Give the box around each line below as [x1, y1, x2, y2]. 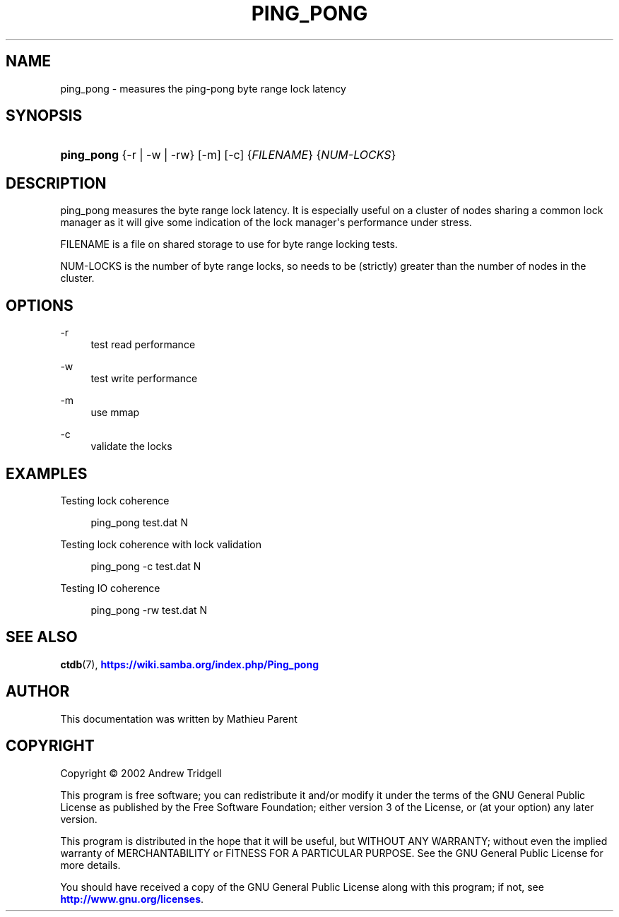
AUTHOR [6, 682, 70, 701]
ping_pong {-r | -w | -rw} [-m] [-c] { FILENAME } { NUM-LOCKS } [60, 148, 396, 162]
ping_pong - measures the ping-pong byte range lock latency [60, 82, 346, 95]
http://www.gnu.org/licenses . [60, 892, 204, 905]
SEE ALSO [6, 628, 78, 646]
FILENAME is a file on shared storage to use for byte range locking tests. [60, 238, 398, 251]
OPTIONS [6, 296, 73, 314]
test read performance [90, 338, 196, 351]
